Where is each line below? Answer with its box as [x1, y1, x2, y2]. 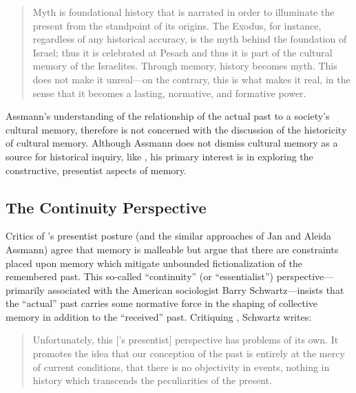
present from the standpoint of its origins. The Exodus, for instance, [32, 18, 322, 32]
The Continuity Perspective [6, 196, 207, 217]
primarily [6, 282, 45, 297]
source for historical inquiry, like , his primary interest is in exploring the [6, 149, 313, 163]
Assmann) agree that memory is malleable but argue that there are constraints [6, 242, 339, 256]
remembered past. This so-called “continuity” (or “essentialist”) [6, 269, 274, 284]
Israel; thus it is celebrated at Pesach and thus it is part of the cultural [32, 45, 333, 59]
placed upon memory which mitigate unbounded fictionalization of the [6, 255, 302, 270]
